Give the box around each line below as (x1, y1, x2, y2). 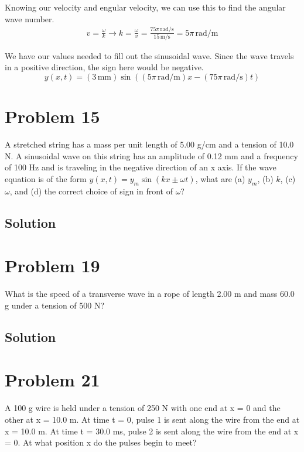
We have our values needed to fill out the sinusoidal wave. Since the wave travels (5, 49, 294, 61)
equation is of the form (5, 172, 87, 184)
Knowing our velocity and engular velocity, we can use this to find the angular (5, 1, 286, 13)
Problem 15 (5, 104, 100, 128)
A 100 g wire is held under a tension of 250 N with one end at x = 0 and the (5, 402, 281, 414)
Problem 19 (5, 254, 100, 278)
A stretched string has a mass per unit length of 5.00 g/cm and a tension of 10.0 (5, 138, 294, 150)
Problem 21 (5, 368, 100, 392)
